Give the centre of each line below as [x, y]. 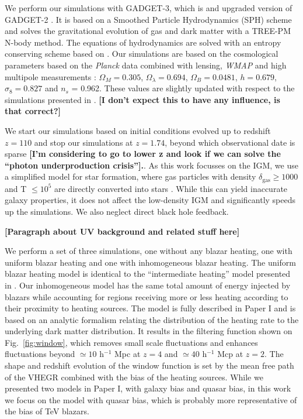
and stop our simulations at [83, 142]
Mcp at [230, 354]
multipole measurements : [50, 76]
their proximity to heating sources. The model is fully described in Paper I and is [150, 308]
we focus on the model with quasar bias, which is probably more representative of [151, 399]
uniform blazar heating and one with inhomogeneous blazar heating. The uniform [150, 262]
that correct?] [33, 111]
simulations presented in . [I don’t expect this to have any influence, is [142, 99]
